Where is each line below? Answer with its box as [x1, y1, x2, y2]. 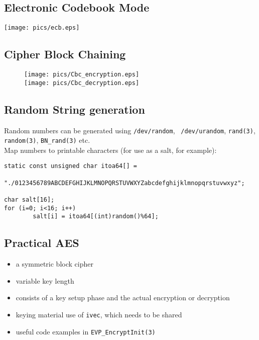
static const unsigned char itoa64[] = [4, 162, 137, 170]
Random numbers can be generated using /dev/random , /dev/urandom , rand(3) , [4, 125, 255, 135]
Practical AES [4, 235, 79, 250]
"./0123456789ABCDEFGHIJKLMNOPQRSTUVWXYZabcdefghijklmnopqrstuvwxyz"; [4, 179, 245, 187]
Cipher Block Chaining [4, 46, 126, 62]
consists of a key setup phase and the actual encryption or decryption [16, 292, 230, 303]
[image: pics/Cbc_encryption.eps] [24, 71, 140, 78]
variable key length [16, 275, 74, 286]
